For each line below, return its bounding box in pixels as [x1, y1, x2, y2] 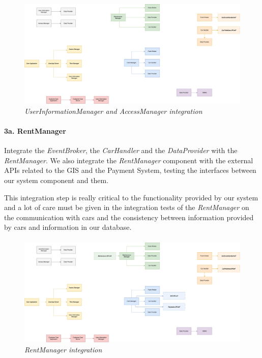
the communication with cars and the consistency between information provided [4, 212, 254, 222]
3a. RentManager [4, 126, 66, 136]
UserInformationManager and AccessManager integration [24, 105, 202, 116]
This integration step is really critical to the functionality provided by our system [4, 192, 258, 202]
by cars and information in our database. [4, 222, 132, 232]
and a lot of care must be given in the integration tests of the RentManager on [4, 202, 249, 213]
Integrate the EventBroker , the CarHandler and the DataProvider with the [4, 145, 238, 156]
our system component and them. [4, 175, 109, 186]
